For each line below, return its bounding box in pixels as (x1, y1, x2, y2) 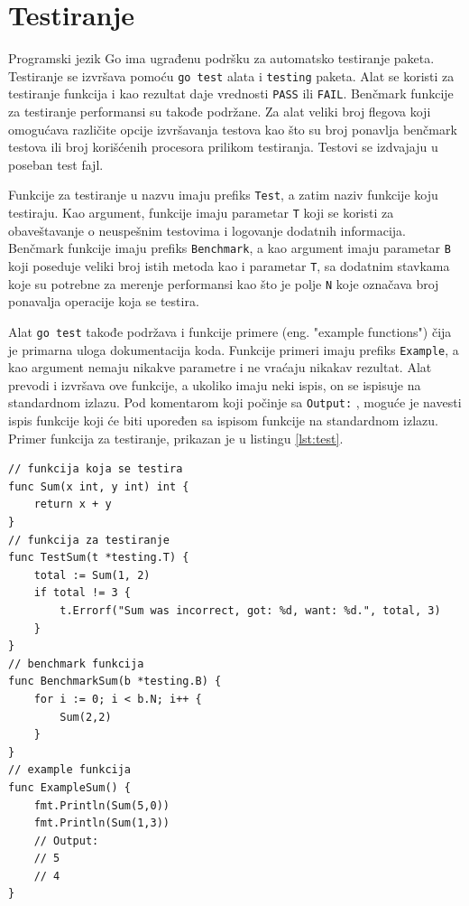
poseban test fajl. (8, 154, 104, 173)
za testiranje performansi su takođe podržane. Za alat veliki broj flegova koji (8, 102, 431, 121)
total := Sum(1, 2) (33, 568, 151, 582)
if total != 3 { (33, 586, 132, 600)
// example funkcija (8, 763, 132, 777)
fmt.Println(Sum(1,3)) (33, 817, 170, 830)
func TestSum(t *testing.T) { (8, 551, 189, 565)
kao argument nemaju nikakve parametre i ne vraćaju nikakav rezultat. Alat (8, 358, 432, 377)
